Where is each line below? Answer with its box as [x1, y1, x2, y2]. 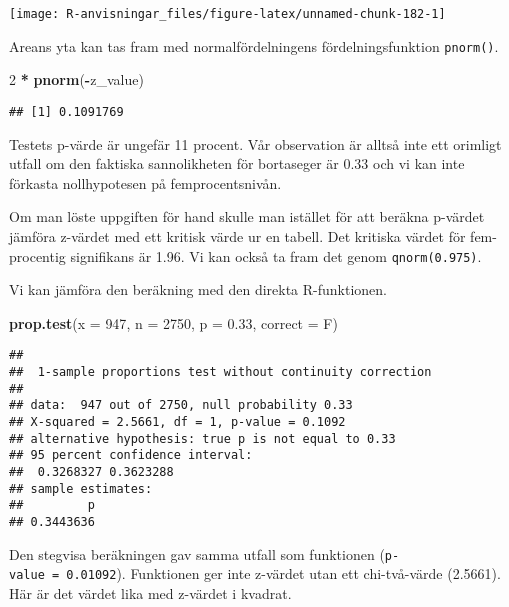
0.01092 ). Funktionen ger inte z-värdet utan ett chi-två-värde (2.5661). [66, 563, 501, 584]
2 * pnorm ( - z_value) [9, 69, 144, 90]
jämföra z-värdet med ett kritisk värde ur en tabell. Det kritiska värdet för [9, 225, 466, 246]
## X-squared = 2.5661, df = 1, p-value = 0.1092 [9, 415, 346, 429]
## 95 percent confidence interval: [9, 448, 253, 463]
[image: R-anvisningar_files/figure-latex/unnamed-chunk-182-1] [9, 7, 446, 21]
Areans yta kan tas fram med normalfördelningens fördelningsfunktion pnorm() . [9, 35, 499, 56]
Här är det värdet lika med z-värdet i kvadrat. [9, 582, 292, 603]
